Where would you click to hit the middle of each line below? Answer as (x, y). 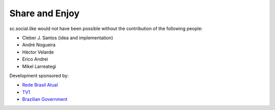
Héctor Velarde (38, 52)
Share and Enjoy (45, 13)
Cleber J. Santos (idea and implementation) (68, 38)
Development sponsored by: (39, 75)
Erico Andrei (35, 59)
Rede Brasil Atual (40, 85)
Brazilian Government (45, 99)
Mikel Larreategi (39, 66)
